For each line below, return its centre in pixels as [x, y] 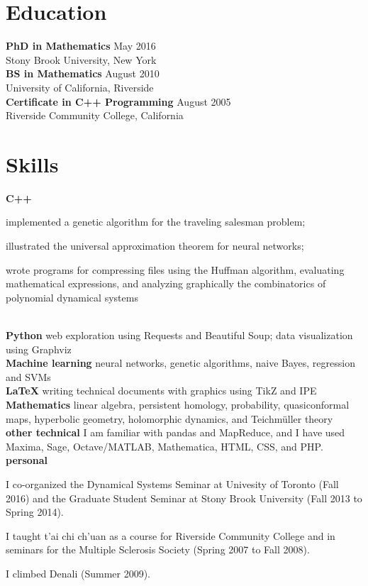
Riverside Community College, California [95, 115]
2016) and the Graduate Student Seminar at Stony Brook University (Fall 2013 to [184, 498]
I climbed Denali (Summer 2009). [78, 573]
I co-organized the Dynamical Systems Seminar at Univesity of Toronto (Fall [172, 483]
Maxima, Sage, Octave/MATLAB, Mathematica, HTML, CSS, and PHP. [165, 446]
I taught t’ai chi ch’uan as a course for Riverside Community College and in [171, 535]
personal [27, 460]
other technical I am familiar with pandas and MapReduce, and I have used [175, 432]
